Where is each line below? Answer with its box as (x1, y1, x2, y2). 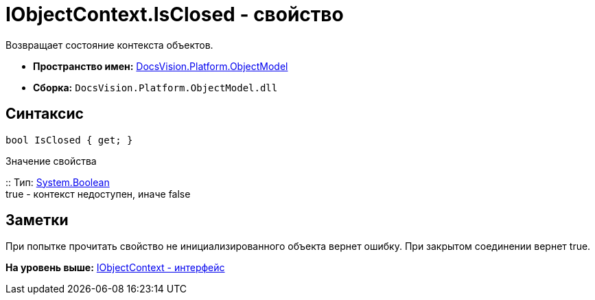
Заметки (5, 211, 69, 229)
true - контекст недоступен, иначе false (5, 187, 191, 200)
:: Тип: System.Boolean (5, 176, 110, 188)
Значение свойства (5, 154, 97, 167)
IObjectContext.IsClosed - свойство (5, 3, 344, 26)
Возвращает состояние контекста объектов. (5, 38, 213, 51)
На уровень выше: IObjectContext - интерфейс (5, 262, 225, 274)
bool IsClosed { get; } (5, 134, 133, 146)
